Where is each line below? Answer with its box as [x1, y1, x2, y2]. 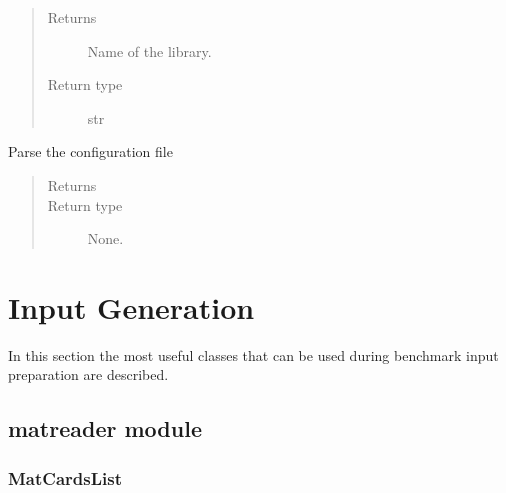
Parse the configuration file [8, 141, 173, 162]
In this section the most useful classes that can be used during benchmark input [8, 344, 499, 365]
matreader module [8, 413, 202, 444]
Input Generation [8, 286, 255, 327]
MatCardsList [8, 465, 122, 490]
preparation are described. [8, 364, 169, 385]
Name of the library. [87, 40, 212, 61]
